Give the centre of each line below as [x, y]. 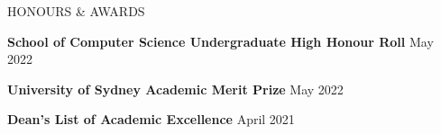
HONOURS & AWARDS [76, 11]
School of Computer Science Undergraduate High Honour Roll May [220, 41]
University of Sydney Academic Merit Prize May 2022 [175, 89]
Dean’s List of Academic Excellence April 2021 [151, 119]
